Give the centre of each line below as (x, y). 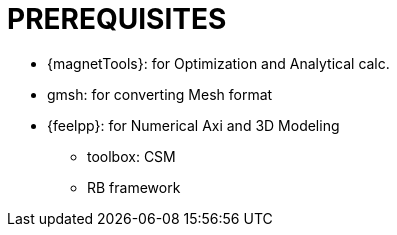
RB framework (134, 187)
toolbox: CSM (131, 156)
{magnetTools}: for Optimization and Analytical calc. (218, 63)
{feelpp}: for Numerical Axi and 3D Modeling (193, 125)
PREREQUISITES (117, 19)
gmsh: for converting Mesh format (160, 94)
